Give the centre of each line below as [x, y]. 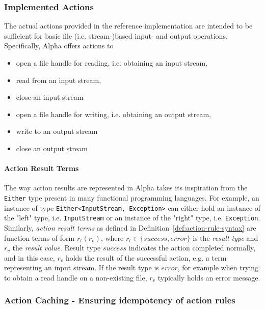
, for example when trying [218, 268]
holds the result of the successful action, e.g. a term [146, 257]
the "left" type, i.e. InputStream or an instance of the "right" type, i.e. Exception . [132, 218]
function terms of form [39, 237]
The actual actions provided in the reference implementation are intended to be [128, 26]
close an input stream [50, 97]
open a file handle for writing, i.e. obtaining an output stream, [113, 114]
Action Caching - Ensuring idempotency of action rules [120, 300]
